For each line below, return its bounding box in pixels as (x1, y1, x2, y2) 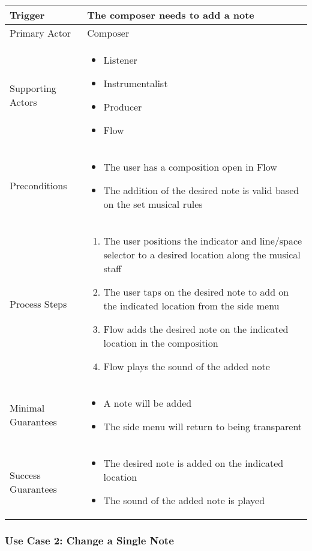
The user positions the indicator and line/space (103, 234, 302, 248)
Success (10, 467, 41, 482)
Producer (103, 100, 142, 114)
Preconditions (10, 178, 67, 192)
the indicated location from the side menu (103, 299, 280, 312)
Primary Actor (10, 26, 71, 40)
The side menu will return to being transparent (103, 419, 302, 433)
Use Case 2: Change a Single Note (5, 532, 174, 547)
